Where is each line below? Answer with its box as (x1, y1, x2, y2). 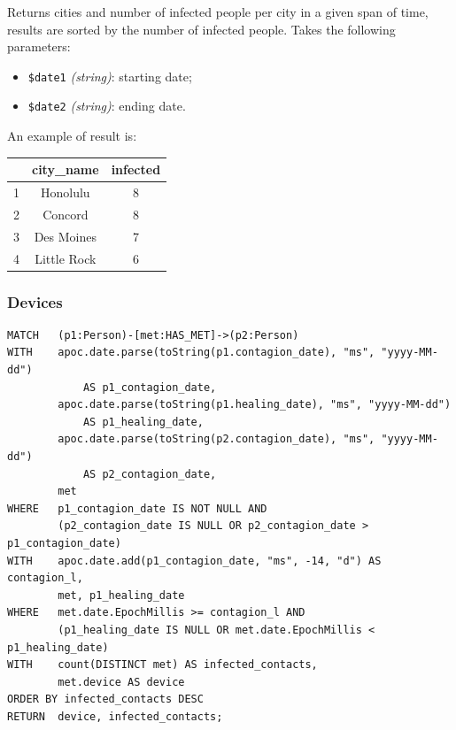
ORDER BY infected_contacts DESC (7, 693, 204, 706)
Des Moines (34, 227, 97, 245)
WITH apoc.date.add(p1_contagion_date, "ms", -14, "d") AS (7, 554, 382, 567)
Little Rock (35, 249, 97, 267)
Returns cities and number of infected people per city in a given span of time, (7, 3, 429, 20)
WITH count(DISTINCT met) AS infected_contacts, (7, 658, 318, 672)
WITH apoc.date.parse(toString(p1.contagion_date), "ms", (7, 346, 375, 359)
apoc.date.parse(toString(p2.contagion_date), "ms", (58, 433, 375, 446)
